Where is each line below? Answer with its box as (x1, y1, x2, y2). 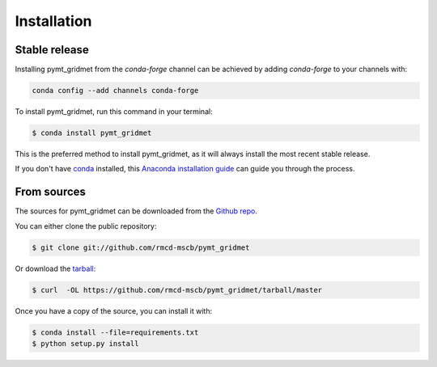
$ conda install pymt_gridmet (32, 129, 152, 137)
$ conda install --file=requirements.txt (32, 327, 199, 337)
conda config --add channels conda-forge (32, 86, 199, 95)
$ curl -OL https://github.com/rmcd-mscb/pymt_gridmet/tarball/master (32, 285, 323, 294)
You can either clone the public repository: (15, 221, 157, 230)
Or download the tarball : (15, 264, 96, 273)
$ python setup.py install (32, 340, 139, 348)
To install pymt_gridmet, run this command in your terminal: (15, 107, 214, 116)
